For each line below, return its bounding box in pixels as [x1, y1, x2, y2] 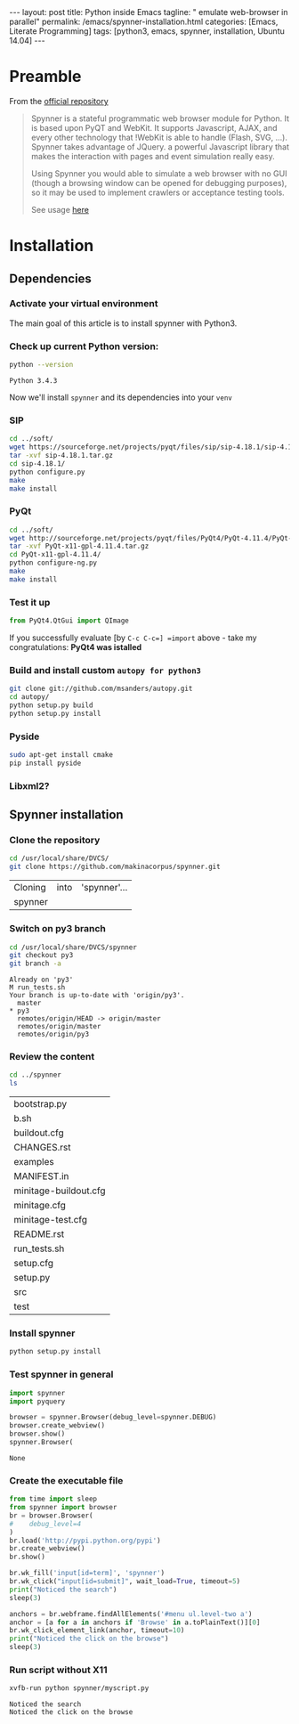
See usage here [30, 204, 89, 215]
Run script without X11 [9, 1663, 108, 1676]
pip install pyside [9, 759, 82, 768]
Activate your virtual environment [9, 297, 158, 310]
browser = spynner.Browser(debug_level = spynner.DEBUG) [9, 1413, 217, 1422]
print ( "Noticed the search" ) [9, 1585, 117, 1594]
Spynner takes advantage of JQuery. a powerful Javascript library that [30, 141, 290, 152]
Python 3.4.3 [9, 376, 58, 385]
